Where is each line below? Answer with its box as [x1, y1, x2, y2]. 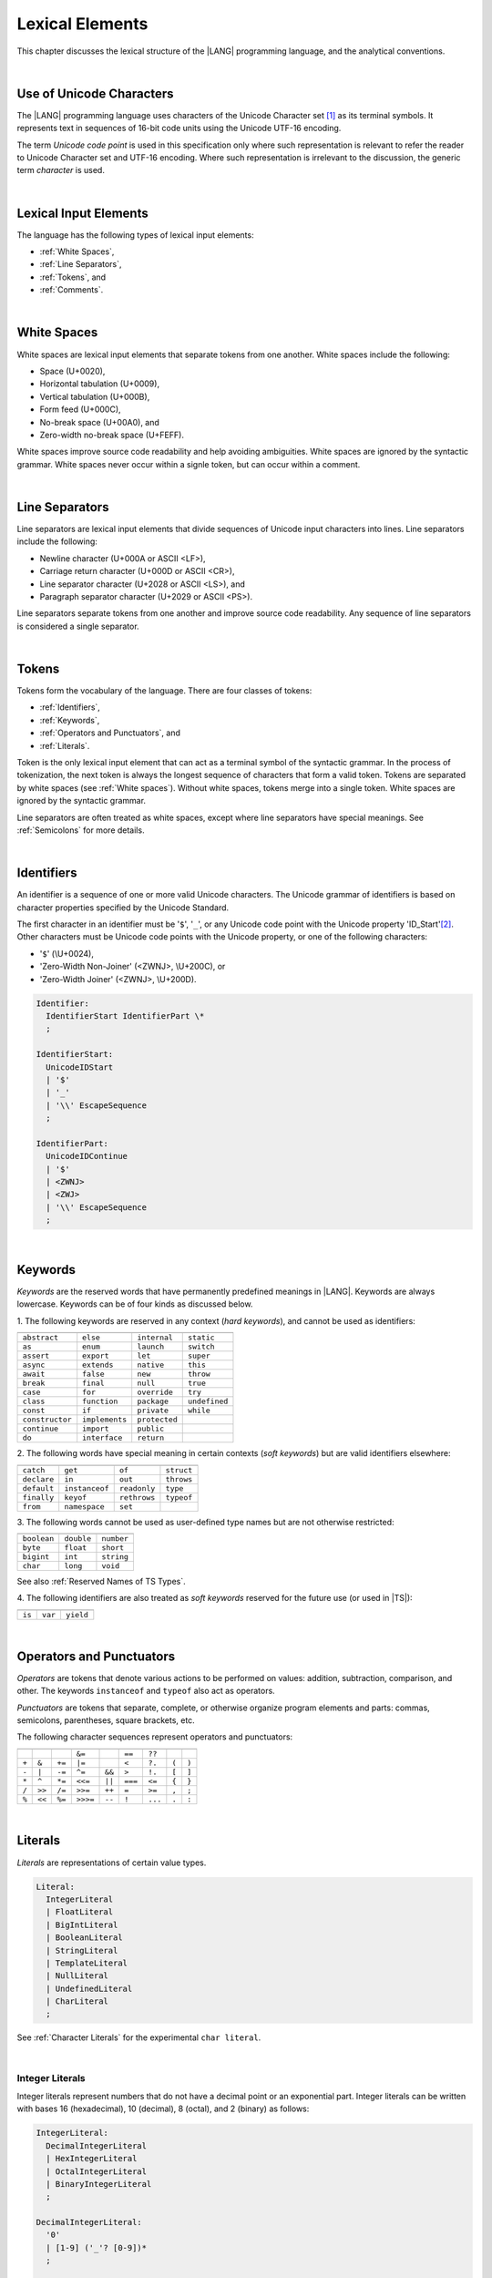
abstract [22, 1333, 59, 1343]
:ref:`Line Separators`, [39, 259, 122, 270]
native [137, 1360, 165, 1370]
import [82, 1424, 109, 1434]
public [137, 1424, 165, 1434]
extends [82, 1360, 114, 1370]
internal [137, 1333, 173, 1343]
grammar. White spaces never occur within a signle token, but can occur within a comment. [16, 458, 361, 469]
